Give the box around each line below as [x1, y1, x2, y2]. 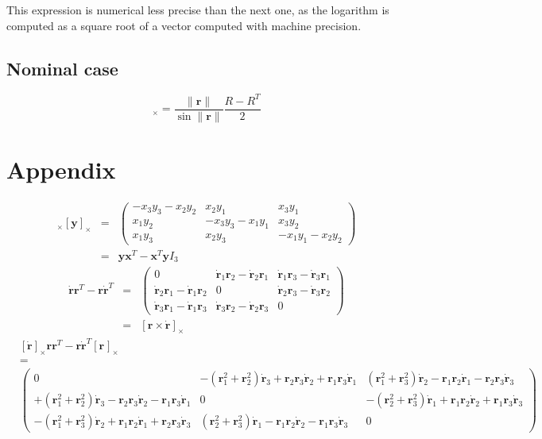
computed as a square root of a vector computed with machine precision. [6, 17, 362, 33]
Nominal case [6, 56, 118, 80]
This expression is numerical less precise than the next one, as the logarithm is [6, 2, 389, 17]
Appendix [6, 153, 116, 186]
